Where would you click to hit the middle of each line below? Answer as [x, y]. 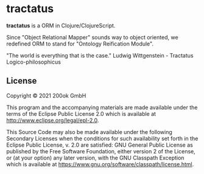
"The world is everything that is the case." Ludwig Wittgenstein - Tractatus [100, 55]
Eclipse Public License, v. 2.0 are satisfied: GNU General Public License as [100, 145]
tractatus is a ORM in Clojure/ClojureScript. [61, 25]
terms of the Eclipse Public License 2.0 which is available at [81, 113]
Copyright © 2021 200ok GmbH [46, 95]
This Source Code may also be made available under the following [89, 132]
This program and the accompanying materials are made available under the [102, 107]
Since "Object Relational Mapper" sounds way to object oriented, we [92, 37]
